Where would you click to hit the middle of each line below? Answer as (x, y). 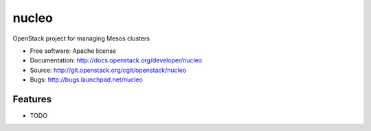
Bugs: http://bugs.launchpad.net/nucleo (87, 80)
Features (32, 99)
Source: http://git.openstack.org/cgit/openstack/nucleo (108, 70)
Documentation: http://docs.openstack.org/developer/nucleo (116, 60)
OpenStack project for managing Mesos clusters (81, 38)
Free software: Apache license (73, 51)
